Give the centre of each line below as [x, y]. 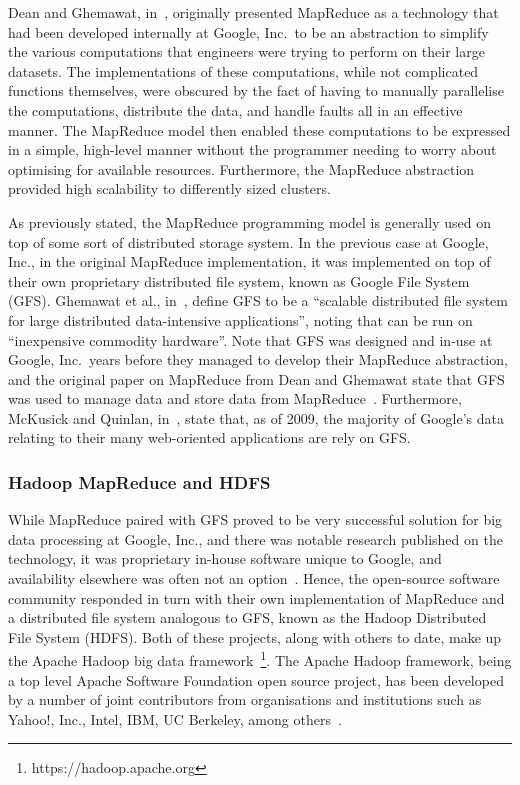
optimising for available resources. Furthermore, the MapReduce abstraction [241, 168]
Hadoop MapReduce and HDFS [139, 481]
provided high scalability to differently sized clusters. [169, 188]
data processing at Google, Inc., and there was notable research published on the [255, 538]
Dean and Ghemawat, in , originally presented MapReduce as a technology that [253, 12]
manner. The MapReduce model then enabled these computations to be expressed [259, 129]
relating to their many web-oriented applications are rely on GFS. [209, 437]
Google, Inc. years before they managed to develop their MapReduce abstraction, [258, 359]
